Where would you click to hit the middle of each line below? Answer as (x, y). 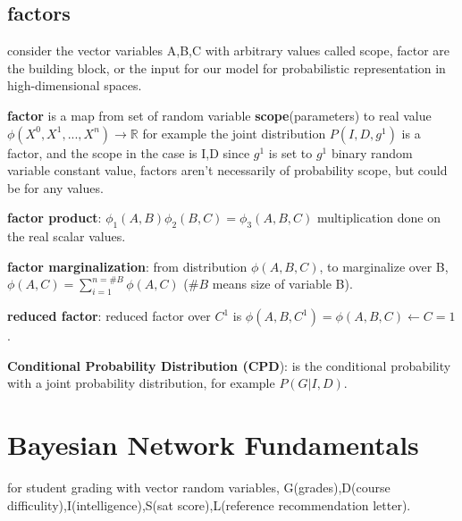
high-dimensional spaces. (75, 85)
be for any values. (55, 187)
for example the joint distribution (234, 133)
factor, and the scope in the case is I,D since (129, 152)
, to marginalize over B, (384, 266)
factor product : (55, 218)
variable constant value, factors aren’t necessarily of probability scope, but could (227, 170)
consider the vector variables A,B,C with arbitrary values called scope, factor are (229, 50)
